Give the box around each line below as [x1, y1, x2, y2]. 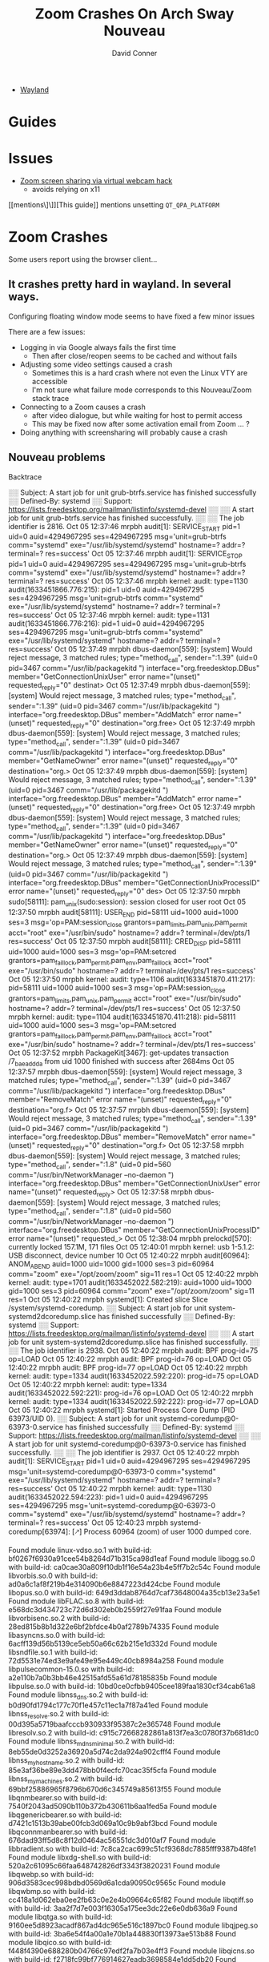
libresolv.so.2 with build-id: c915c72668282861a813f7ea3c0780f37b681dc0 [8, 1727, 259, 1737]
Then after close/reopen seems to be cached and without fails [31, 351, 238, 360]
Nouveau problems [8, 451, 106, 464]
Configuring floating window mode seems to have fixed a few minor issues [8, 311, 255, 321]
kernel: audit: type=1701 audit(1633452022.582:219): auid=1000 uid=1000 [8, 1278, 252, 1287]
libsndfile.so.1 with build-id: [8, 1647, 98, 1657]
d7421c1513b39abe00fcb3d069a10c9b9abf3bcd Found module [8, 1819, 218, 1828]
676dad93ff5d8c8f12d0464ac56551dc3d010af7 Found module [8, 1836, 216, 1845]
